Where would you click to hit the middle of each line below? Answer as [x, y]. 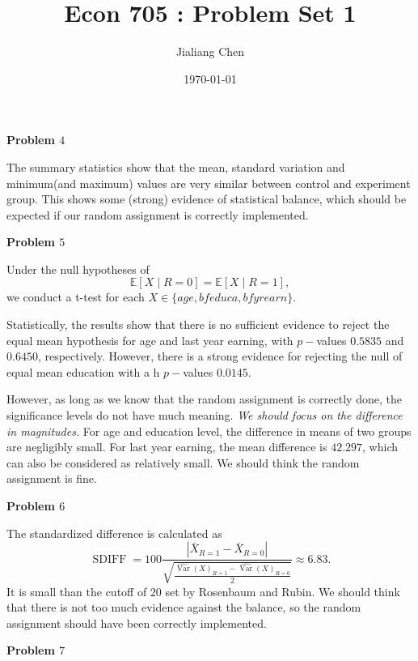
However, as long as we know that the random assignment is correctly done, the [204, 399]
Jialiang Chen [210, 51]
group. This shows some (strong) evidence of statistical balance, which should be [207, 199]
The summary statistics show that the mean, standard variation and [176, 166]
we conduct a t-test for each [76, 297]
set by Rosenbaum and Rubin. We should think [283, 591]
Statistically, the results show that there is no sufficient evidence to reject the [198, 324]
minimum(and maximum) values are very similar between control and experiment [209, 183]
